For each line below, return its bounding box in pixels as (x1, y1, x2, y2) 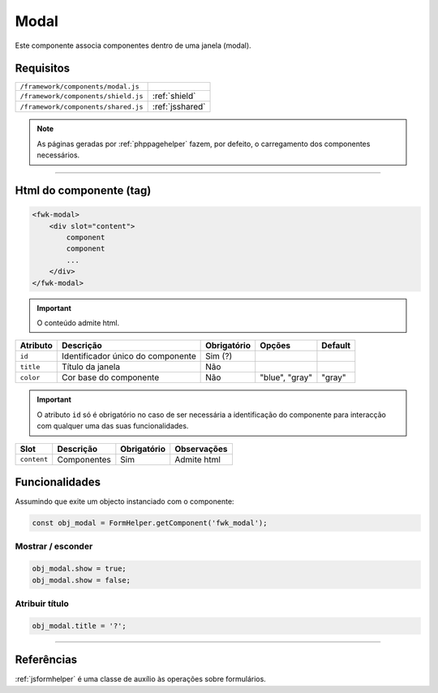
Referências (15, 653, 78, 667)
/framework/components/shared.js (19, 102, 144, 111)
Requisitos (15, 62, 71, 75)
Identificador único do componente (62, 351, 196, 362)
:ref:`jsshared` (152, 101, 206, 113)
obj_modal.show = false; (32, 575, 131, 584)
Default (321, 340, 351, 351)
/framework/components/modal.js (19, 82, 140, 91)
